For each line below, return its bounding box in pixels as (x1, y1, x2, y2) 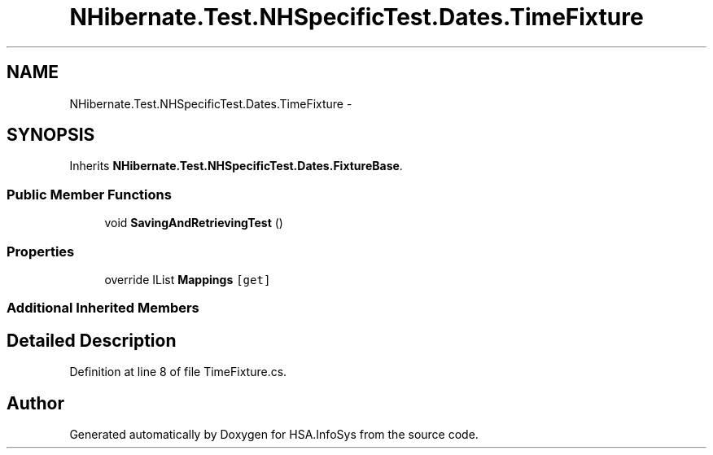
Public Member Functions (7, 186, 172, 203)
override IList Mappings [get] (104, 272, 271, 287)
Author (7, 392, 64, 413)
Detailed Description (7, 330, 177, 351)
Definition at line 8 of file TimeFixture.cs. (69, 365, 287, 379)
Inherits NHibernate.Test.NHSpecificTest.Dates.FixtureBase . (69, 159, 403, 173)
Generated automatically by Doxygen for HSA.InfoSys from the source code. (69, 427, 479, 441)
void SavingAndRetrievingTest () (104, 216, 283, 230)
